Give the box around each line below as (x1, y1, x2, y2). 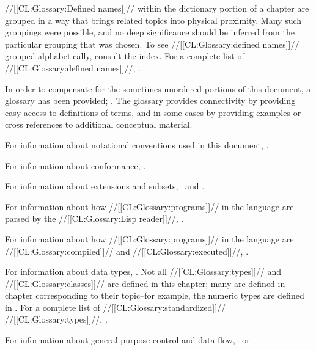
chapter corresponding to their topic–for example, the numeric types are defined (5, 289, 304, 302)
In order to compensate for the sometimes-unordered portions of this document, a (5, 82, 311, 95)
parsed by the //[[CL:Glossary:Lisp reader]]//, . (5, 212, 184, 225)
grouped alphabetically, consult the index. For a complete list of (5, 49, 244, 62)
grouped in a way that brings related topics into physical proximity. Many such (5, 13, 302, 26)
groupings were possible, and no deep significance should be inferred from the (5, 26, 295, 38)
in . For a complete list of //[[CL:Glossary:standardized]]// (5, 301, 226, 313)
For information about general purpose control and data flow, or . (5, 334, 255, 346)
